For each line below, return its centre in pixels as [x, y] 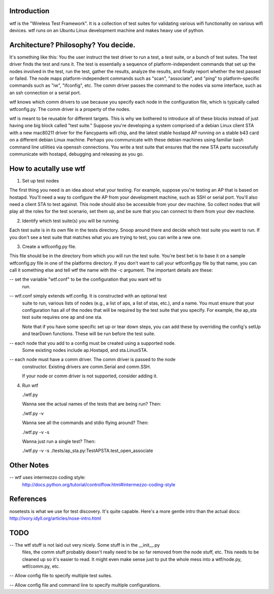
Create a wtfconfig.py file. [49, 246]
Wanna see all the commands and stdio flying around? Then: [85, 423]
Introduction [29, 11]
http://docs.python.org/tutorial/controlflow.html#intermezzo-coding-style [99, 484]
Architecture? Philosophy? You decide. [72, 45]
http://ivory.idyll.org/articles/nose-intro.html [55, 518]
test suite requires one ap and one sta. [62, 317]
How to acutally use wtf [47, 169]
